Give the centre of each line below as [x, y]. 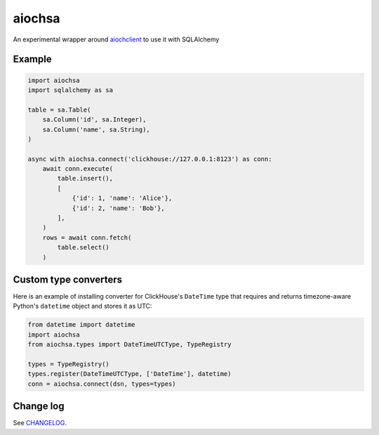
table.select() [84, 247]
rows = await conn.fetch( [87, 238]
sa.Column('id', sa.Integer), [94, 120]
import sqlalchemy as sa [71, 90]
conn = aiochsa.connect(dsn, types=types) [102, 384]
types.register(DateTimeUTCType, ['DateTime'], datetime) [129, 374]
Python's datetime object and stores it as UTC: [82, 306]
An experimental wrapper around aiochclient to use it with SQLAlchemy [116, 39]
